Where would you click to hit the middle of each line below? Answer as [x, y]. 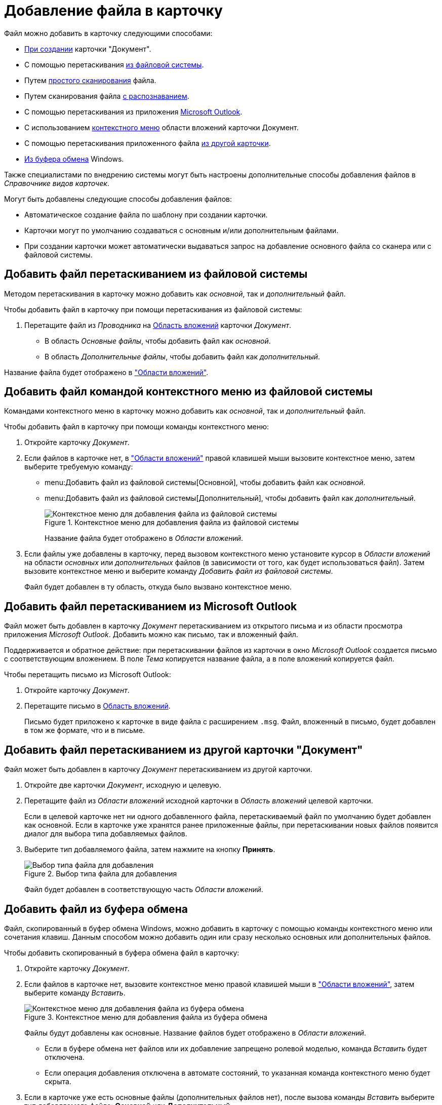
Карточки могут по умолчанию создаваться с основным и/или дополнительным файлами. [182, 230]
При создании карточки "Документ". [88, 49]
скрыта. [58, 1081]
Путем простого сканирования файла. [90, 80]
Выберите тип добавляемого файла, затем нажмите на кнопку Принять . [150, 850]
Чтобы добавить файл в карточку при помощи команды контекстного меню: [137, 427]
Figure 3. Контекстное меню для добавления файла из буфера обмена [146, 1017]
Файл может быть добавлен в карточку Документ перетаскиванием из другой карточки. [158, 769]
